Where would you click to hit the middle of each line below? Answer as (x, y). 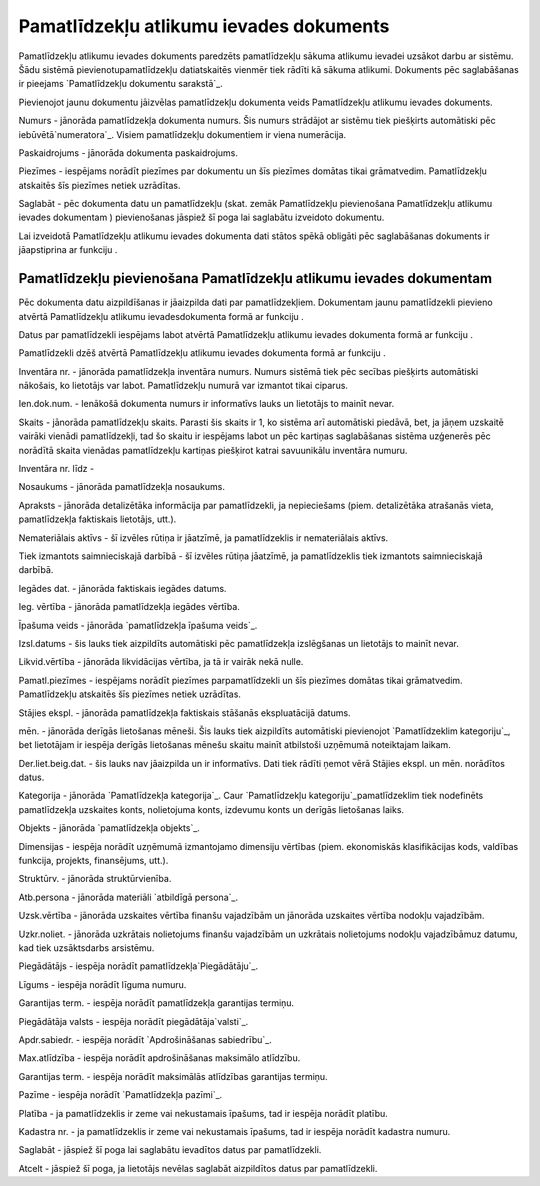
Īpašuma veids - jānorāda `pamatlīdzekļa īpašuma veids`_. (138, 625)
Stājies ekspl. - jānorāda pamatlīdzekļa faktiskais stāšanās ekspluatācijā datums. (184, 712)
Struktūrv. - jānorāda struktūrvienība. (95, 879)
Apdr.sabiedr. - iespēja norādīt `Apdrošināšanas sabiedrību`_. (145, 1039)
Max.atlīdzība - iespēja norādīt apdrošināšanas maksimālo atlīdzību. (159, 1058)
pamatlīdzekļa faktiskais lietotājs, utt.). (97, 519)
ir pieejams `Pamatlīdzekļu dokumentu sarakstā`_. (121, 84)
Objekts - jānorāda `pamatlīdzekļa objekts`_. (109, 828)
